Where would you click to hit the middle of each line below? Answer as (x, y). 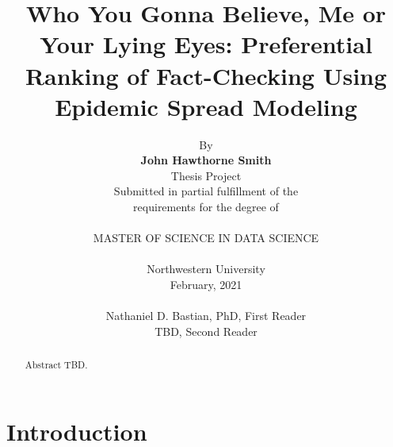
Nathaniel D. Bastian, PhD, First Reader (206, 316)
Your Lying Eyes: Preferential (206, 44)
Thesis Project (206, 175)
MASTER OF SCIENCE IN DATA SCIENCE (206, 238)
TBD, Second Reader (206, 331)
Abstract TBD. (56, 365)
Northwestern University (206, 269)
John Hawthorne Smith (206, 160)
